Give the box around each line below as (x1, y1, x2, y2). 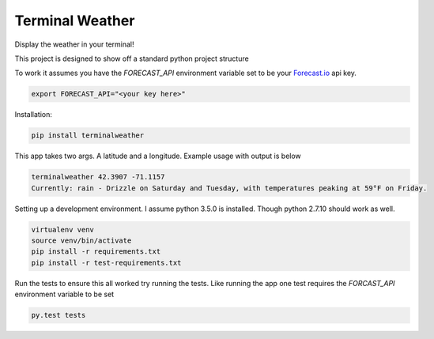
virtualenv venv (31, 225, 95, 234)
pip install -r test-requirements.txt (31, 258, 182, 267)
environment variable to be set (14, 289, 115, 299)
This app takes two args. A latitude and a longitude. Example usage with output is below (14, 151, 302, 161)
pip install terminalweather (31, 131, 145, 140)
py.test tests (31, 311, 86, 320)
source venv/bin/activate (31, 236, 132, 245)
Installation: (14, 110, 53, 119)
